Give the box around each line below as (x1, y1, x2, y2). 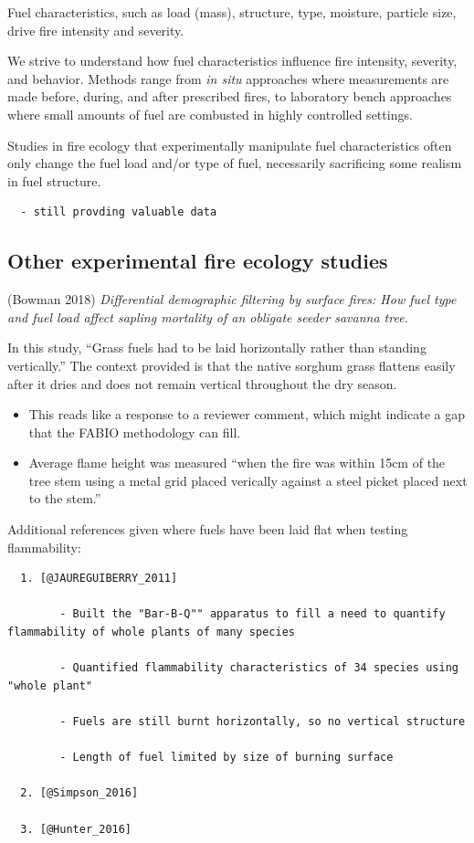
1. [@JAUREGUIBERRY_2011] (20, 572, 178, 585)
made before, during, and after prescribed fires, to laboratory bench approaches (7, 87, 452, 106)
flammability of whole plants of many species (7, 626, 295, 639)
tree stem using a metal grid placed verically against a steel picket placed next (28, 470, 468, 490)
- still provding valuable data (20, 205, 217, 219)
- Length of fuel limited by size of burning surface (59, 751, 394, 764)
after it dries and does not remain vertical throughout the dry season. (7, 374, 397, 393)
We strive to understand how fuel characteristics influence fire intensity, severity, (7, 51, 458, 70)
